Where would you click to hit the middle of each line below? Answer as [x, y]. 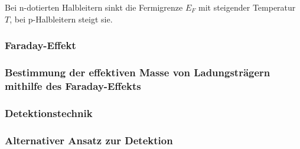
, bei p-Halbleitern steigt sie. [61, 19]
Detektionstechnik [49, 113]
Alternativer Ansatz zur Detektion [89, 140]
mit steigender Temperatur [247, 7]
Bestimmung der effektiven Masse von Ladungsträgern [138, 72]
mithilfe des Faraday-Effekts [73, 85]
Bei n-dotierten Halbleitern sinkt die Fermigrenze [94, 7]
